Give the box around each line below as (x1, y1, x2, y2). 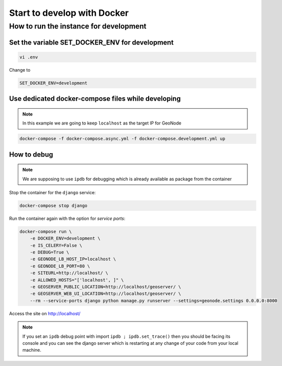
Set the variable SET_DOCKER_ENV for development (9, 38, 174, 46)
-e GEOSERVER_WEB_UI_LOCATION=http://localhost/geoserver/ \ (30, 291, 181, 296)
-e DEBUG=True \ (30, 249, 69, 255)
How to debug (9, 150, 53, 159)
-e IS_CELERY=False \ (30, 243, 82, 248)
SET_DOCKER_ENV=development (19, 80, 87, 86)
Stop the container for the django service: (9, 189, 96, 195)
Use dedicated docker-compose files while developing (9, 94, 181, 103)
